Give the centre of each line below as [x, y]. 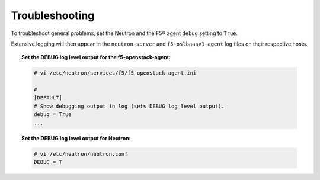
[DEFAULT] [48, 98]
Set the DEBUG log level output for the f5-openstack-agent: [96, 57]
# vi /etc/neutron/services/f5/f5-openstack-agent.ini [115, 73]
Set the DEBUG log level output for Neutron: [76, 138]
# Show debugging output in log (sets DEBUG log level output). [129, 106]
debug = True [52, 115]
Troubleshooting [53, 15]
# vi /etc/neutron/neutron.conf [81, 154]
